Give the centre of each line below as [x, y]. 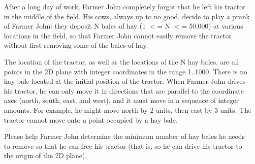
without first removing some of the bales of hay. [76, 45]
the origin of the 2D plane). [46, 155]
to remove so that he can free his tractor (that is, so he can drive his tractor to [123, 146]
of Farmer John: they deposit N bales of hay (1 [75, 26]
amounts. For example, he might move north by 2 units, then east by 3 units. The [128, 110]
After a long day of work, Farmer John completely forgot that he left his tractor [125, 6]
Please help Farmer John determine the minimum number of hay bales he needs [125, 136]
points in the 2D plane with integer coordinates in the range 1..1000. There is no [126, 71]
